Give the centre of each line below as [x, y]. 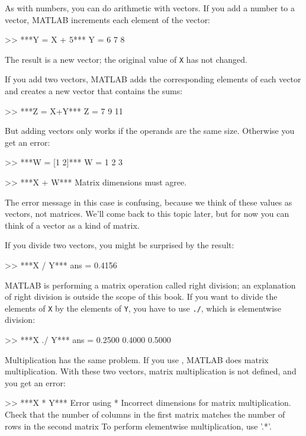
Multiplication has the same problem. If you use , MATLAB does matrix [137, 359]
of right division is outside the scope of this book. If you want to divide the [141, 296]
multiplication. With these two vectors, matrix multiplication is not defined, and [151, 371]
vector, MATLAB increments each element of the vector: [108, 19]
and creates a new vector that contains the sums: [94, 91]
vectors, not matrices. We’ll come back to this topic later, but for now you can [147, 214]
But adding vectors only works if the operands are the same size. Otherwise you [150, 131]
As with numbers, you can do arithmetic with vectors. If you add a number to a [150, 8]
